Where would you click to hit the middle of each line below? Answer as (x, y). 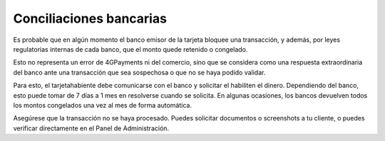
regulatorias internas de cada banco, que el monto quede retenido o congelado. (130, 49)
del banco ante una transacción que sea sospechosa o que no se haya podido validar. (139, 72)
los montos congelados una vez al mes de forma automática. (103, 105)
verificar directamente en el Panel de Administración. (91, 128)
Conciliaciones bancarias (90, 18)
